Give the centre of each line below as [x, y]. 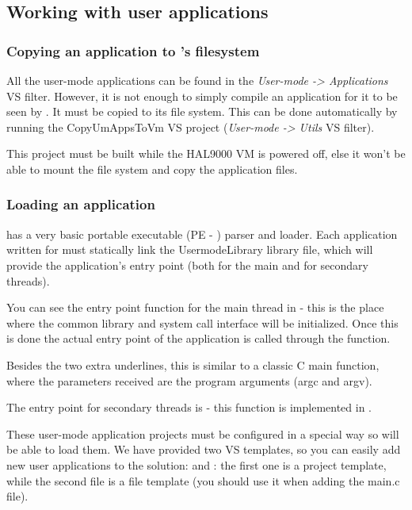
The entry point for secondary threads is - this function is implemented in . [189, 407]
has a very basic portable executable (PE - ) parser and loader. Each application [202, 234]
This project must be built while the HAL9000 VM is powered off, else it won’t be [206, 153]
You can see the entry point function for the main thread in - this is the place [195, 307]
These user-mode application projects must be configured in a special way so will [203, 433]
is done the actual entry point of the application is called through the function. [198, 338]
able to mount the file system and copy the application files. [152, 169]
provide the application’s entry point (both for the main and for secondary [187, 265]
